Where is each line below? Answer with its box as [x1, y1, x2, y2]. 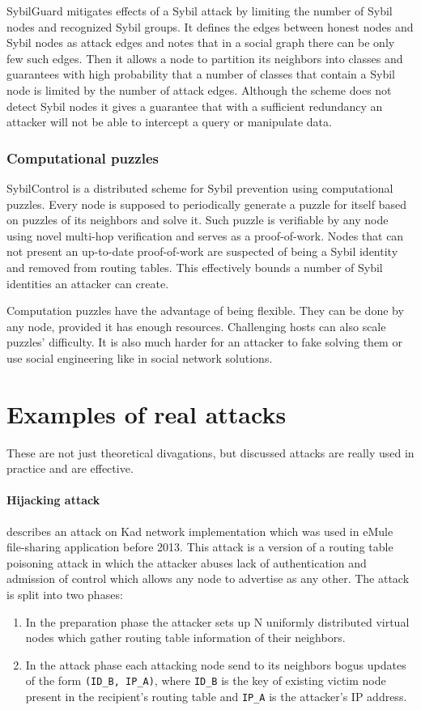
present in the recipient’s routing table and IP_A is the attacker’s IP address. [25, 688, 407, 705]
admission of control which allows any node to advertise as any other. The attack [6, 570, 410, 587]
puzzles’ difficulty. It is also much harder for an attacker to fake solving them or [6, 334, 402, 351]
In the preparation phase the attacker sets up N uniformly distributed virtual [25, 613, 410, 630]
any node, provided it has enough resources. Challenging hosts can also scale [6, 317, 386, 334]
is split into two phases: [6, 585, 123, 602]
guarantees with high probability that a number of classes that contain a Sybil [6, 66, 395, 83]
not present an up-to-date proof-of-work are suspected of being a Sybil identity [6, 243, 398, 260]
